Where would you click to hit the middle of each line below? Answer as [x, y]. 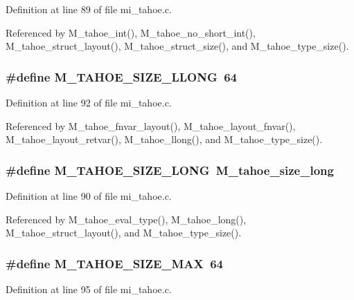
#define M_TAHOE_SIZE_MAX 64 [114, 263]
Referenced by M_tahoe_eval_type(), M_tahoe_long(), [126, 219]
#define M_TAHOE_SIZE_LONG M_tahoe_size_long [170, 170]
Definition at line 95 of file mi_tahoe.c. [89, 289]
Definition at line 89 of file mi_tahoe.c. [89, 9]
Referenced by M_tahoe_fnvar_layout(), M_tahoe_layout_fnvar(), [151, 125]
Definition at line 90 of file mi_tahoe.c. [89, 196]
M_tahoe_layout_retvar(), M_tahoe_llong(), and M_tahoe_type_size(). [164, 139]
